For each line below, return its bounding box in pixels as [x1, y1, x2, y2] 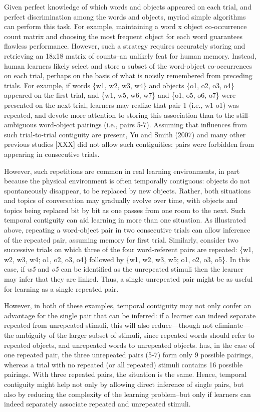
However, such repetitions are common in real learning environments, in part [4, 165, 240, 176]
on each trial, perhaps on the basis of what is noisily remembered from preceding [4, 70, 252, 81]
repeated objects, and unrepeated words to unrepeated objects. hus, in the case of [4, 339, 255, 350]
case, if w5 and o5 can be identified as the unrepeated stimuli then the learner [4, 264, 243, 274]
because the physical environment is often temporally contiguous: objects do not [4, 175, 250, 186]
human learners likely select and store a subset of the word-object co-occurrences [4, 60, 252, 71]
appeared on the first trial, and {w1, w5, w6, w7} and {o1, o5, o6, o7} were [4, 90, 236, 100]
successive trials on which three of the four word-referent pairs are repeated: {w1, [4, 244, 254, 255]
